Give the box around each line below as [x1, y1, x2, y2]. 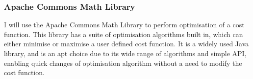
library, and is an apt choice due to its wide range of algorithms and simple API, [4, 48, 247, 58]
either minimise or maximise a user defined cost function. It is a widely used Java [4, 39, 249, 49]
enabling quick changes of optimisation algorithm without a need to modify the [4, 58, 242, 68]
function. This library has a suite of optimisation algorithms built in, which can [4, 29, 243, 39]
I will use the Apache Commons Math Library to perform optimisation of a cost [4, 20, 245, 30]
